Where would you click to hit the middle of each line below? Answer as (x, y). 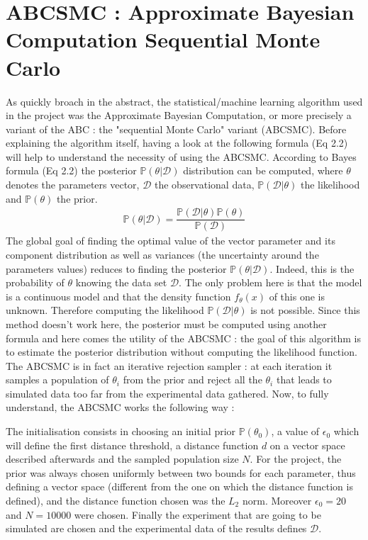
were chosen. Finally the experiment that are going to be (197, 514)
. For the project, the (296, 459)
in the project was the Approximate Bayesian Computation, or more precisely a (179, 115)
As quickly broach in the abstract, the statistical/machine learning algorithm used (184, 101)
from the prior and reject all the (193, 379)
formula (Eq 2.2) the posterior (71, 170)
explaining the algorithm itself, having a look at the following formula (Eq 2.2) (177, 143)
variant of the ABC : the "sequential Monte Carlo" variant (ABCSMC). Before (176, 129)
